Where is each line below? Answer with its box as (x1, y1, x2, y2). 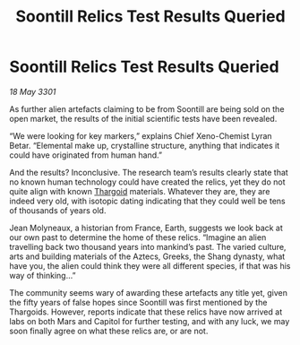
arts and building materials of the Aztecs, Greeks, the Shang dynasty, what (9, 251, 286, 262)
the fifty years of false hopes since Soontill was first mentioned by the (9, 297, 268, 307)
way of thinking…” (9, 270, 76, 280)
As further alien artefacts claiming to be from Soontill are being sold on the (9, 103, 285, 114)
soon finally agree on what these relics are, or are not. (9, 325, 209, 336)
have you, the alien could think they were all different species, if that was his (9, 260, 291, 271)
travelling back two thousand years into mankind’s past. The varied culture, (9, 241, 287, 252)
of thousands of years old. (9, 204, 107, 216)
